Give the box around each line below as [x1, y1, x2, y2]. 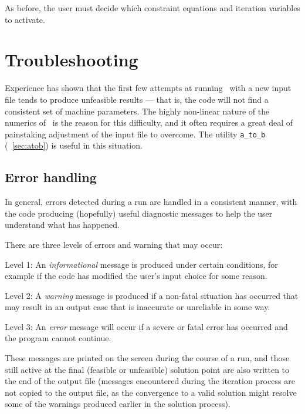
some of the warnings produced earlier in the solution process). [5, 398, 231, 410]
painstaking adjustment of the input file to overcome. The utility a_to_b [5, 127, 266, 140]
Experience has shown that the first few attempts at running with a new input [5, 82, 292, 94]
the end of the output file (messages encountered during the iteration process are [5, 375, 295, 387]
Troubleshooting [5, 48, 138, 72]
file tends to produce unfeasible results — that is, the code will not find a [5, 93, 269, 105]
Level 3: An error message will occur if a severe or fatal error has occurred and [5, 320, 288, 332]
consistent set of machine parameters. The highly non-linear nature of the [5, 105, 270, 117]
